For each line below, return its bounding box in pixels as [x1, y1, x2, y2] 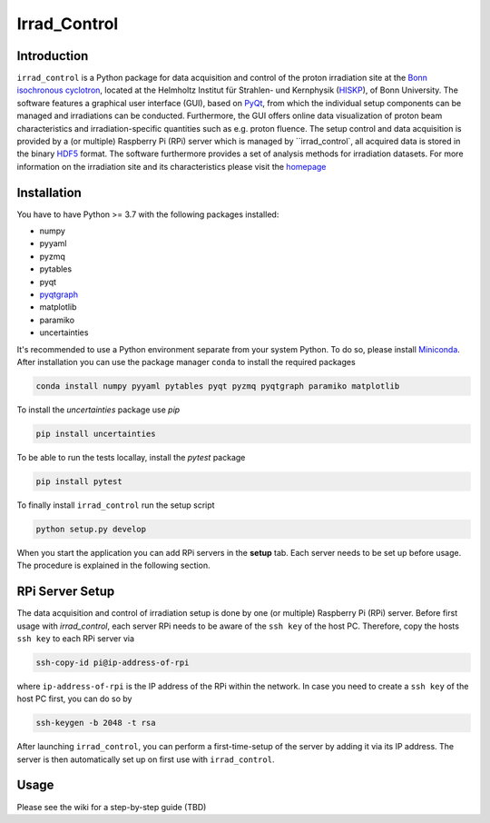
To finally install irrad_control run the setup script [16, 500, 215, 511]
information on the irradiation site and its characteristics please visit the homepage [16, 161, 327, 172]
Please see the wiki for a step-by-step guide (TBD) [16, 801, 207, 812]
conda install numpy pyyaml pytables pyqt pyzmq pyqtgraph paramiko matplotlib [35, 381, 400, 391]
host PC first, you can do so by [16, 693, 132, 704]
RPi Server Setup [16, 584, 115, 600]
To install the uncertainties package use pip [16, 404, 181, 415]
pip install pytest [35, 476, 122, 486]
